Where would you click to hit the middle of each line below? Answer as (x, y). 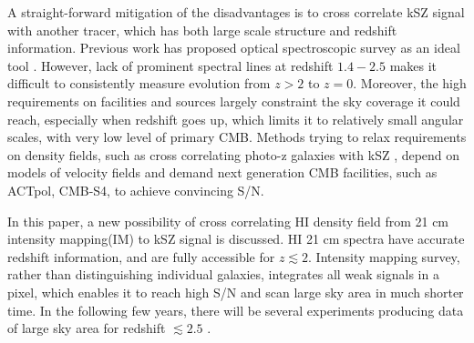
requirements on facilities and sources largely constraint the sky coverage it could (234, 101)
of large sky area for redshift (87, 328)
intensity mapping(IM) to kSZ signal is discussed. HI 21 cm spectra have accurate (236, 239)
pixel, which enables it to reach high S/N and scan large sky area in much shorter (236, 292)
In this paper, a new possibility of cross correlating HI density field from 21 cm (228, 221)
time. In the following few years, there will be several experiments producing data (236, 310)
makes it (413, 65)
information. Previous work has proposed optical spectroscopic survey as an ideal (234, 48)
